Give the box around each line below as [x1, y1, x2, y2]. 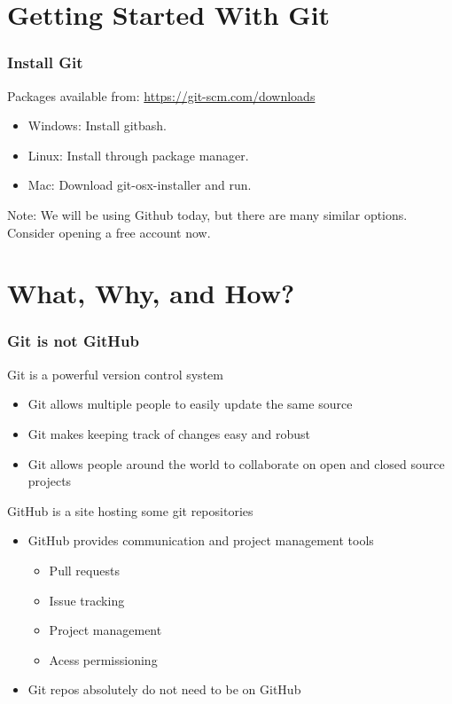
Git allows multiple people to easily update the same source [27, 395, 353, 413]
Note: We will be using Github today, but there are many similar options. [7, 205, 408, 223]
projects [27, 472, 72, 490]
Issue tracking [49, 591, 125, 609]
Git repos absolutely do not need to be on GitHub [27, 680, 301, 699]
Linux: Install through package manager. [27, 145, 249, 164]
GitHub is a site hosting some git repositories [7, 501, 253, 520]
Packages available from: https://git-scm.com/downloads [7, 86, 316, 105]
